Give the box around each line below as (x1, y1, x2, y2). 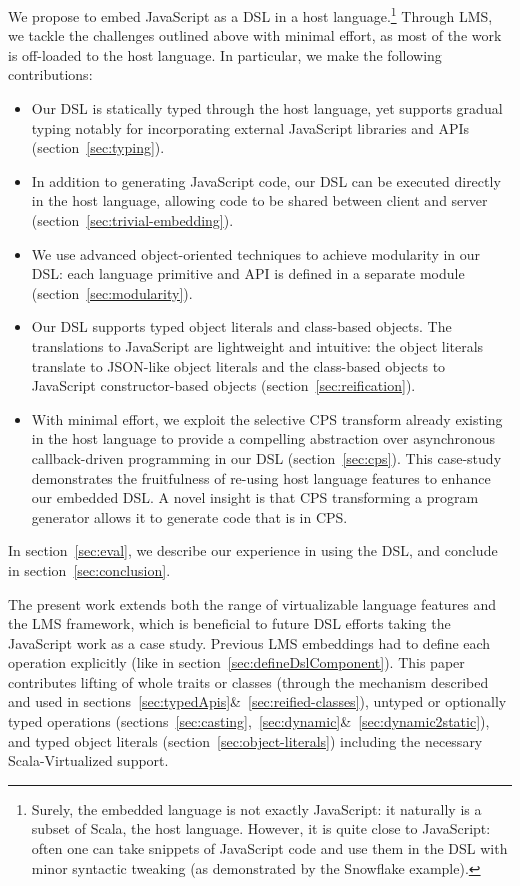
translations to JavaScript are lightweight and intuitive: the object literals (31, 335, 484, 356)
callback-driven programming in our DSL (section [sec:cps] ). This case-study (31, 447, 502, 468)
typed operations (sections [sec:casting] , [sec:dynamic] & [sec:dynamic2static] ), (8, 711, 490, 732)
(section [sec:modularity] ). (31, 282, 193, 303)
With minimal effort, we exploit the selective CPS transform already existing (31, 408, 503, 429)
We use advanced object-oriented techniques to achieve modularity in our (31, 243, 481, 264)
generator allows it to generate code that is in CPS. (31, 506, 348, 527)
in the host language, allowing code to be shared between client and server (31, 190, 488, 211)
